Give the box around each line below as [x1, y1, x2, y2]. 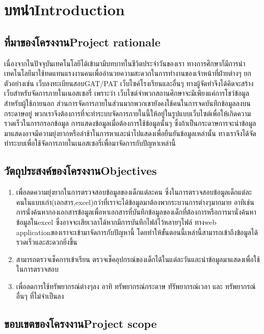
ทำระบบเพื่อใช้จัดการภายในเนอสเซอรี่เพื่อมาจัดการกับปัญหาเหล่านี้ [4, 138, 176, 148]
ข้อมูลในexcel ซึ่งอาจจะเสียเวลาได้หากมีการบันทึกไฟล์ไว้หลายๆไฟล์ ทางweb [16, 216, 217, 227]
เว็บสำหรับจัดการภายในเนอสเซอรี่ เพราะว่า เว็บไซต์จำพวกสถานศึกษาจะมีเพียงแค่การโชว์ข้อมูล [4, 88, 249, 98]
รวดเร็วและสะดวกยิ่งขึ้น [16, 237, 77, 247]
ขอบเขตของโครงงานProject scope [4, 316, 157, 331]
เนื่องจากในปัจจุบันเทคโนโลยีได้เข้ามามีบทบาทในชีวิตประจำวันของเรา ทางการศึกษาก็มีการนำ [4, 58, 246, 68]
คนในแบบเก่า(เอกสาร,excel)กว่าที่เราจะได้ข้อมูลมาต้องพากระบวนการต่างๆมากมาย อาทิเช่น [16, 196, 254, 207]
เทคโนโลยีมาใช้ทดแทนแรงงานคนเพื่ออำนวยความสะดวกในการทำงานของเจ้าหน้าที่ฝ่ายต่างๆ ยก [4, 68, 251, 79]
